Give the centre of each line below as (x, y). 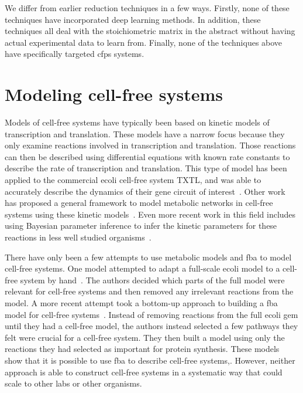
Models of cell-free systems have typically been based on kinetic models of (137, 122)
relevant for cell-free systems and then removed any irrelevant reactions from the (149, 291)
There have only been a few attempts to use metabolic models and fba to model (148, 257)
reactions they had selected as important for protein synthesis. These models (142, 349)
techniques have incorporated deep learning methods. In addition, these (133, 19)
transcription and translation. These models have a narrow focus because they (145, 133)
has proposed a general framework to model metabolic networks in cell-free (139, 203)
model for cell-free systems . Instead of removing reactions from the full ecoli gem (151, 314)
